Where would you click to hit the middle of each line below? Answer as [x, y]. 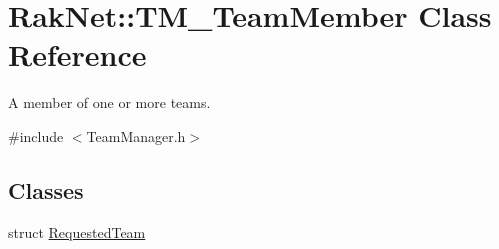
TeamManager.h [136, 135]
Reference [77, 54]
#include [36, 135]
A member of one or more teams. [109, 102]
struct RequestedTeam [77, 231]
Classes [46, 189]
